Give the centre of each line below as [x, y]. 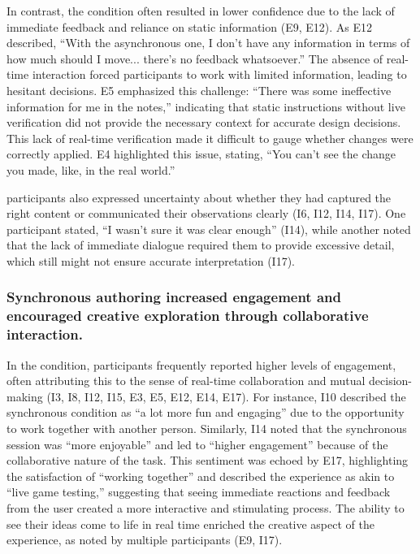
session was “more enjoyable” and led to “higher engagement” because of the [197, 444]
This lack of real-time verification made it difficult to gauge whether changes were [210, 138]
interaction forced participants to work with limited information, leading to [219, 74]
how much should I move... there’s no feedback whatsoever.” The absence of [195, 58]
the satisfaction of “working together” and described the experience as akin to [201, 476]
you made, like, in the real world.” [91, 169]
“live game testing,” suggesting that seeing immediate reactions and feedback [199, 492]
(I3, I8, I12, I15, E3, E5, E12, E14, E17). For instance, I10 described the [226, 396]
